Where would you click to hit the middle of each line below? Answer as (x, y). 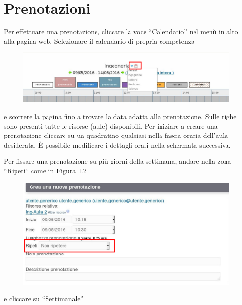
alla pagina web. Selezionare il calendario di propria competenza (99, 41)
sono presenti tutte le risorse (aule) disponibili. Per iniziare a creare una (111, 126)
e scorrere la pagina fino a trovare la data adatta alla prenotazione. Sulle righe (120, 116)
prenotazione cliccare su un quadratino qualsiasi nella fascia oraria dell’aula (116, 135)
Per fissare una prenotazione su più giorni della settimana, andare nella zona (118, 161)
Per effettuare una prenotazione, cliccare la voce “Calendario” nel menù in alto (121, 31)
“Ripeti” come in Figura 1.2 (45, 170)
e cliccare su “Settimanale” (44, 298)
